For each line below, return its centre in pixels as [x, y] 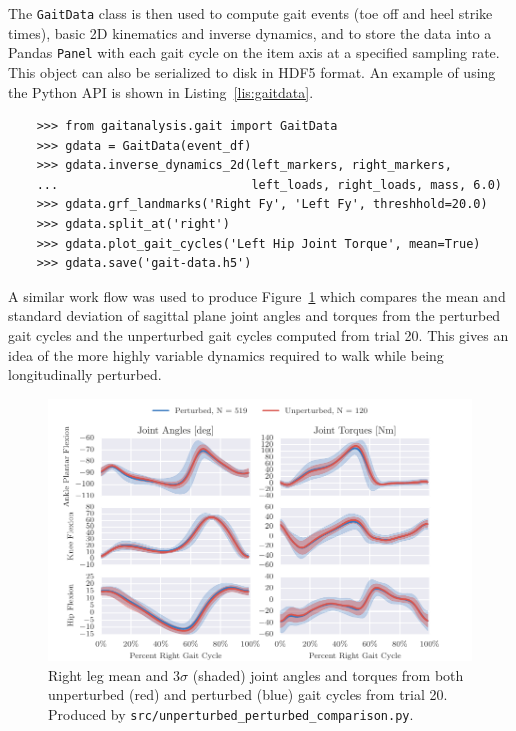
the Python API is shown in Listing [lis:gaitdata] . [161, 91]
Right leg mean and [108, 674]
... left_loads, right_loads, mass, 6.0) [269, 184]
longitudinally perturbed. [85, 374]
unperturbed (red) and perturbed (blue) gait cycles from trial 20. [248, 694]
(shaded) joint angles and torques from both [328, 674]
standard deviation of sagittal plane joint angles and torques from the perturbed [254, 315]
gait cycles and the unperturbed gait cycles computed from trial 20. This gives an [258, 335]
